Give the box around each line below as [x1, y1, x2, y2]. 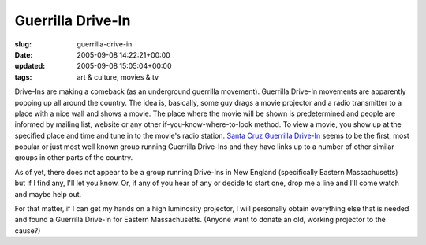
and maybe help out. [14, 189, 82, 199]
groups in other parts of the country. [14, 153, 133, 162]
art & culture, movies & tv [77, 72, 159, 82]
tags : [14, 72, 32, 82]
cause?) [14, 225, 41, 236]
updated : [14, 61, 46, 71]
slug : [14, 39, 32, 49]
